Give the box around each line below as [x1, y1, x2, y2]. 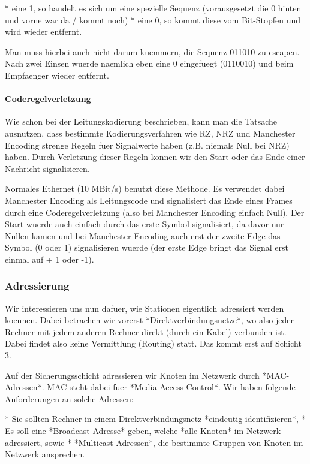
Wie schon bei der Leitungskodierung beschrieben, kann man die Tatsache [5, 115, 278, 128]
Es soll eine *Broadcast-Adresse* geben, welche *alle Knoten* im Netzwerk [5, 424, 281, 437]
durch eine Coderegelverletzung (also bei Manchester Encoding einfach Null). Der [5, 206, 305, 218]
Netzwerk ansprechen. [5, 448, 85, 460]
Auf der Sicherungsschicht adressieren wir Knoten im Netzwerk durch [5, 369, 260, 381]
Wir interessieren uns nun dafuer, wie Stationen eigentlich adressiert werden [5, 302, 284, 314]
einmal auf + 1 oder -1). [5, 252, 94, 265]
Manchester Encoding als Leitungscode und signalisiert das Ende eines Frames [5, 194, 293, 206]
